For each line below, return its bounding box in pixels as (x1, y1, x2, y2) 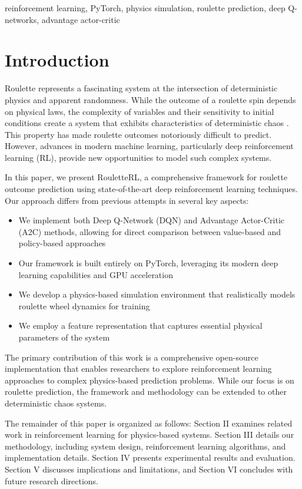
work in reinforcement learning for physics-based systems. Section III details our (5, 428, 294, 441)
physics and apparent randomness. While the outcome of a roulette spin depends (5, 93, 296, 105)
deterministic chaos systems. (5, 397, 107, 409)
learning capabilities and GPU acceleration (18, 268, 173, 280)
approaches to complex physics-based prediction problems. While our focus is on (5, 374, 294, 386)
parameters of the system (18, 331, 110, 343)
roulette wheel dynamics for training (18, 299, 150, 312)
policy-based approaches (18, 237, 106, 249)
